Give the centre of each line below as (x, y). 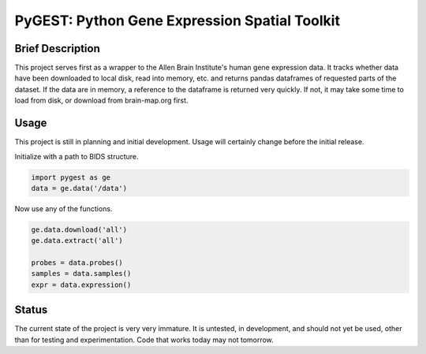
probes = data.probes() (77, 263)
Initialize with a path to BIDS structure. (77, 156)
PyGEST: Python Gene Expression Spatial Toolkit (177, 20)
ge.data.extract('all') (77, 241)
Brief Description (57, 48)
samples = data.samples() (81, 274)
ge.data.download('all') (79, 229)
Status (31, 310)
